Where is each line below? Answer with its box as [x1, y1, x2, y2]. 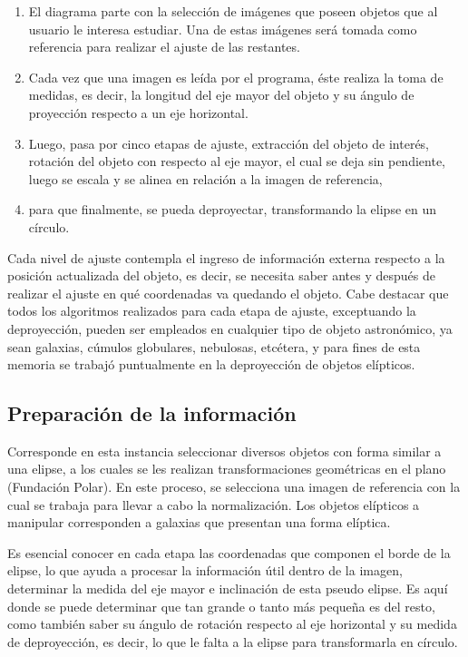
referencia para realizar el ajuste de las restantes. [28, 37, 300, 56]
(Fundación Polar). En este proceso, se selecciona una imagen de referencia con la [7, 477, 461, 496]
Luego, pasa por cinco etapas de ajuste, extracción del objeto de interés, [28, 133, 430, 152]
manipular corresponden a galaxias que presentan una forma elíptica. [7, 513, 391, 532]
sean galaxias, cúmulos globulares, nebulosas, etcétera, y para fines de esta [7, 337, 421, 356]
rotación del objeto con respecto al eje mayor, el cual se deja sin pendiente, [28, 152, 445, 171]
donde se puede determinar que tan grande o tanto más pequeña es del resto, [7, 596, 435, 615]
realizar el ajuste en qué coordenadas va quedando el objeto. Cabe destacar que [7, 283, 449, 302]
